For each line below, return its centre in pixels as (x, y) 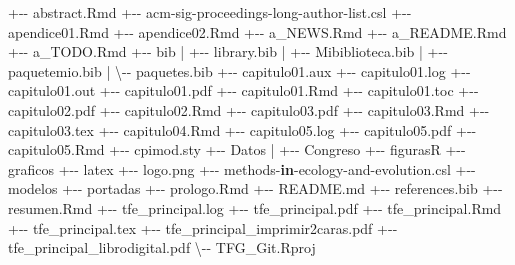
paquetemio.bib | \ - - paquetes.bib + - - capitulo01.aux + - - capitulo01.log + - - (239, 70)
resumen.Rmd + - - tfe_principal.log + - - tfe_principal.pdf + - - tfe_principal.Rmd (255, 207)
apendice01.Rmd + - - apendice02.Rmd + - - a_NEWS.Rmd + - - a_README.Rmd (257, 31)
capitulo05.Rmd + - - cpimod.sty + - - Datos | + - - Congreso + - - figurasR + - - (237, 149)
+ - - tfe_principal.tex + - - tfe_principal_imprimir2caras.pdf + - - (203, 227)
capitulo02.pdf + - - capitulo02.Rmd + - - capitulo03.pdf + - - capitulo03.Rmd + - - (249, 109)
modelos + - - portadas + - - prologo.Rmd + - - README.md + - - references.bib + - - (255, 188)
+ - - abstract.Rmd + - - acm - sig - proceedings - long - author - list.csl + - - (210, 12)
